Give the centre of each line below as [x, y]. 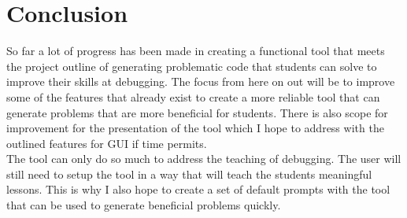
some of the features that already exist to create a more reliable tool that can [193, 96]
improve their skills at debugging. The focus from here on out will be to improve [201, 81]
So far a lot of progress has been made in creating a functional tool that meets [196, 51]
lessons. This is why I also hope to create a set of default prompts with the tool [198, 189]
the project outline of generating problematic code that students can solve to [192, 66]
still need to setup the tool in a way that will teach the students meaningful [189, 174]
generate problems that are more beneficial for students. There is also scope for [197, 112]
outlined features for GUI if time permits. [107, 143]
